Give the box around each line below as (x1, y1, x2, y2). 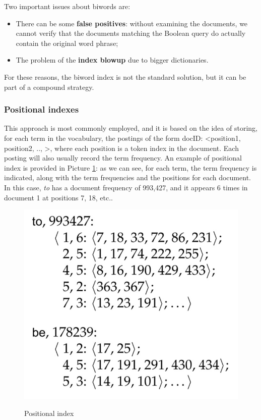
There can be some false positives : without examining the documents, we (16, 18, 248, 28)
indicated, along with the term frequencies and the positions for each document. (4, 172, 251, 183)
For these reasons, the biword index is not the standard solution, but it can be (4, 71, 246, 82)
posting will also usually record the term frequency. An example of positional (4, 152, 242, 163)
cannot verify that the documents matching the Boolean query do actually (16, 28, 246, 38)
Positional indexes (4, 103, 79, 116)
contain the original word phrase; (16, 37, 118, 48)
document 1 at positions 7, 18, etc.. (4, 192, 113, 202)
